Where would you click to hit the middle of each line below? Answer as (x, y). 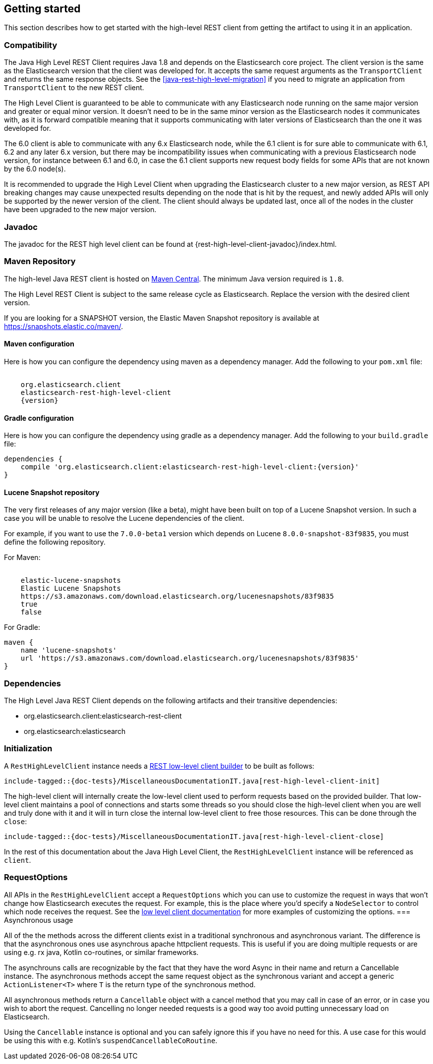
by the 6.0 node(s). (35, 169)
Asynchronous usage (39, 920)
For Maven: (22, 558)
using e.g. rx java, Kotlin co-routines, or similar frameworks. (101, 952)
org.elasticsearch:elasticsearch (75, 731)
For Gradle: (22, 627)
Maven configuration (39, 344)
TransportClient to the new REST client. (74, 88)
